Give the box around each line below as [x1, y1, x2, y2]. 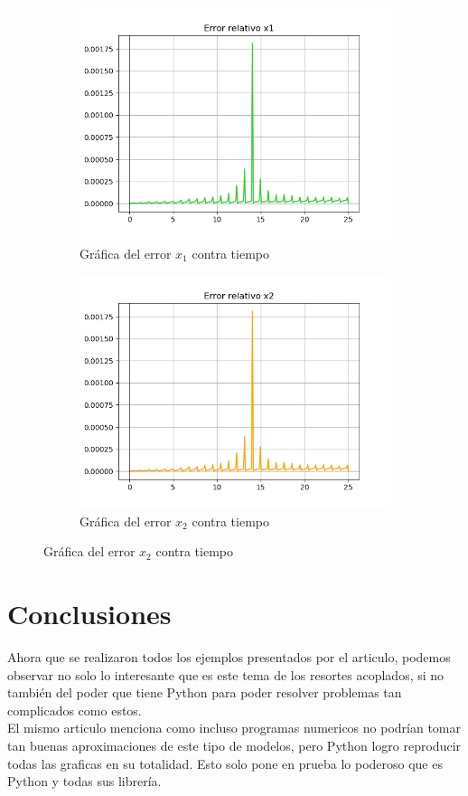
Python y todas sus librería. [7, 772, 162, 791]
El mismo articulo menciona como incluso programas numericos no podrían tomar [7, 718, 462, 737]
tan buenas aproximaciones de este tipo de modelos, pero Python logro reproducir [7, 736, 462, 755]
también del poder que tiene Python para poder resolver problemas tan [7, 683, 402, 702]
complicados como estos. [7, 700, 142, 719]
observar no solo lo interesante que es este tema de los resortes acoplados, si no [7, 665, 445, 684]
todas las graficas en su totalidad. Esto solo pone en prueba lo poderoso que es [7, 753, 443, 772]
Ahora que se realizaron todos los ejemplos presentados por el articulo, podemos [7, 648, 451, 667]
